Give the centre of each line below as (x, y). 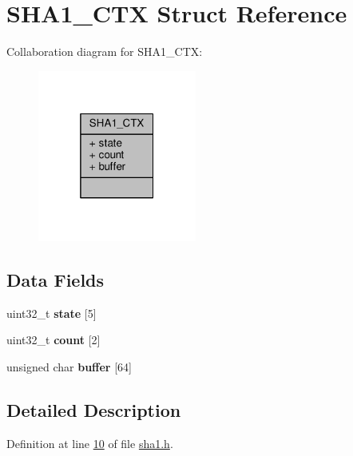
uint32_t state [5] (52, 313)
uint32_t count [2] (54, 340)
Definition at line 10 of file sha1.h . (90, 443)
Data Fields (56, 279)
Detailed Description (94, 409)
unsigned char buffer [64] (69, 366)
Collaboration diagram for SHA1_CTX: (105, 52)
